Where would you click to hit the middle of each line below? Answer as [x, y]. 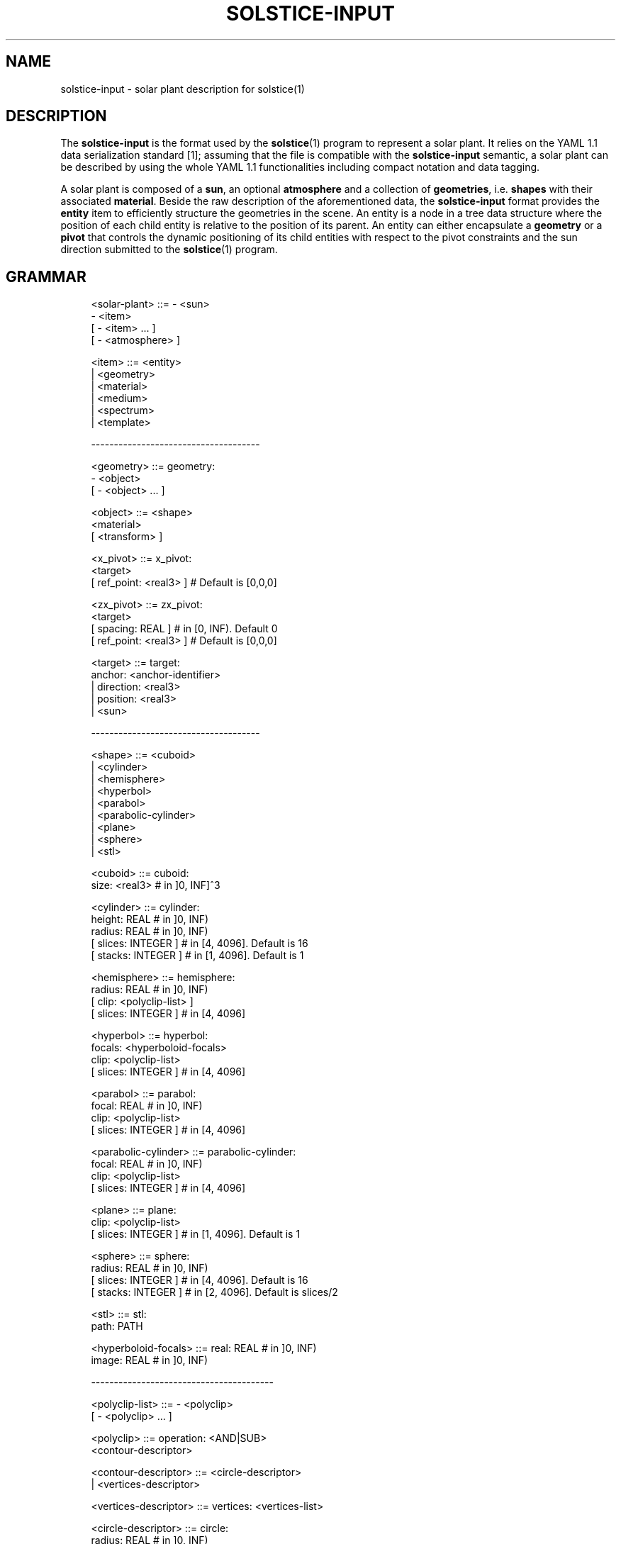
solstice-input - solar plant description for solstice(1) [183, 89]
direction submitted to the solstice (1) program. [169, 250]
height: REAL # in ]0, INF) [150, 919]
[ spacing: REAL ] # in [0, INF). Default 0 [184, 629]
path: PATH [117, 1326]
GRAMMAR [46, 276]
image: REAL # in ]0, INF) [150, 1360]
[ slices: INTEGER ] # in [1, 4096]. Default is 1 [196, 1234]
